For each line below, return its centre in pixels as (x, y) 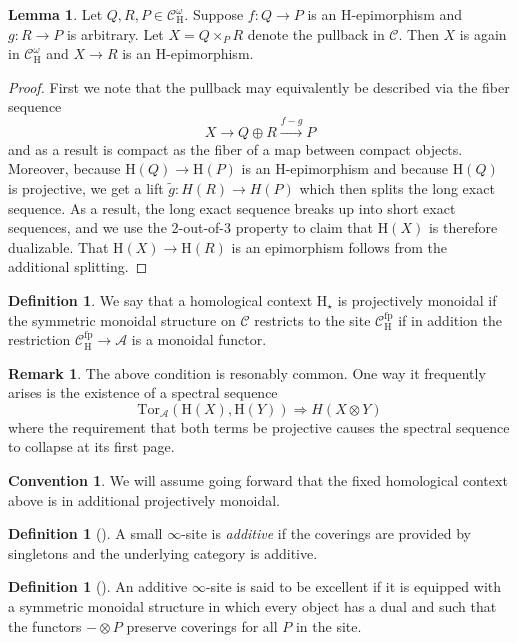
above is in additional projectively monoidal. (144, 499)
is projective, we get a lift (86, 187)
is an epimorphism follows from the (339, 246)
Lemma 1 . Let (55, 14)
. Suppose (214, 14)
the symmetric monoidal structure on (122, 319)
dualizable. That (58, 246)
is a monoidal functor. (199, 339)
